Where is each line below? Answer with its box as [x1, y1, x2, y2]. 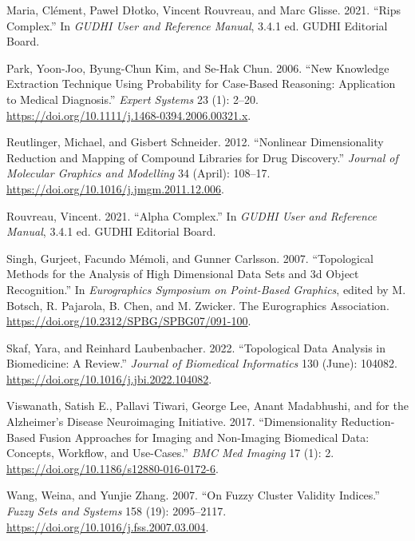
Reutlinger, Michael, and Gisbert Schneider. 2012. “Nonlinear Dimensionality [6, 133, 384, 150]
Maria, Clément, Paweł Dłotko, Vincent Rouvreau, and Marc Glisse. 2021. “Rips [6, 2, 401, 18]
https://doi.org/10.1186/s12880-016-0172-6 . [6, 459, 219, 476]
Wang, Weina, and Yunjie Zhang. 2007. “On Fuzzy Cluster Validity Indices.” [6, 487, 380, 503]
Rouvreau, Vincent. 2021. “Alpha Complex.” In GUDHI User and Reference [6, 207, 377, 224]
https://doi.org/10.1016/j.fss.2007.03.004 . [6, 518, 209, 535]
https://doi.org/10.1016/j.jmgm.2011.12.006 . [6, 180, 224, 197]
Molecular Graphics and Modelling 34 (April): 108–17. [6, 165, 271, 181]
